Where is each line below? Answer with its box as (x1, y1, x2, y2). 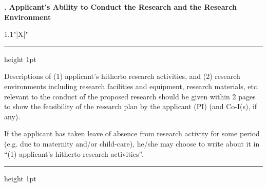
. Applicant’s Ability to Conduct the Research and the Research (4, 2, 237, 12)
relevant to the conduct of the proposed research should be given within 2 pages (4, 91, 256, 101)
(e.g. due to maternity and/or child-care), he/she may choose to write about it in (4, 138, 260, 149)
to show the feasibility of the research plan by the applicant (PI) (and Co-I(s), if (4, 101, 257, 112)
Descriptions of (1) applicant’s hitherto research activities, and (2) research (4, 71, 240, 81)
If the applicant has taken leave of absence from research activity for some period (4, 128, 260, 139)
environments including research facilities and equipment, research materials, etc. (4, 80, 259, 91)
